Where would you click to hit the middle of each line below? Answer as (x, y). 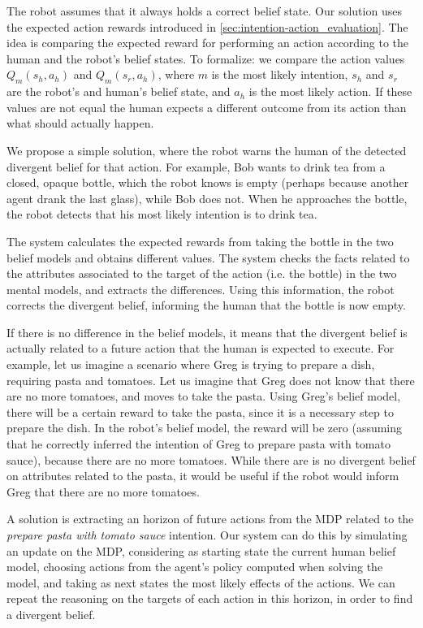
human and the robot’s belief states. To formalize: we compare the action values (206, 58)
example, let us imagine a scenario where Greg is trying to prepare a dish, (191, 364)
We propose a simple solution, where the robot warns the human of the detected (207, 150)
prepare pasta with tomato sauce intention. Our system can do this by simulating (207, 535)
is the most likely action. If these (330, 91)
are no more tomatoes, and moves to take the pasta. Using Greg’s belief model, (204, 396)
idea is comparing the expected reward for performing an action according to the (208, 43)
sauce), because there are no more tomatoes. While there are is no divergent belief (211, 459)
